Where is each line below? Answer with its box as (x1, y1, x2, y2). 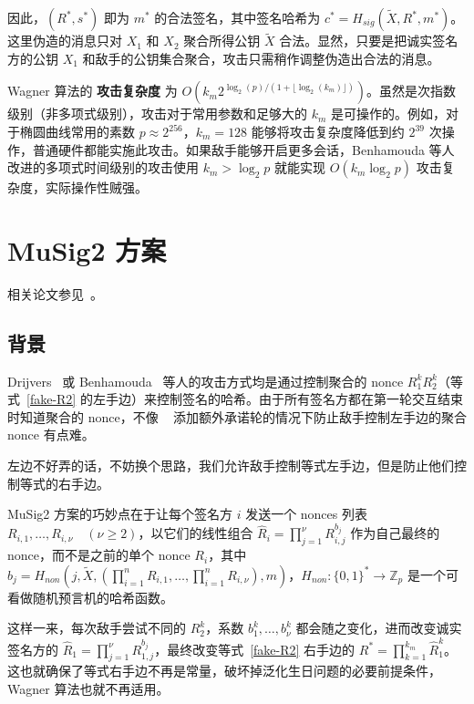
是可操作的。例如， (331, 104, 447, 123)
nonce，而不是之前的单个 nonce (7, 545, 191, 564)
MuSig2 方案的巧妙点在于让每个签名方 (7, 504, 232, 523)
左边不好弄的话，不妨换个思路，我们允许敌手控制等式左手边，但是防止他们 (7, 456, 454, 475)
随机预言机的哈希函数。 (32, 587, 173, 606)
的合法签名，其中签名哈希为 (154, 8, 321, 26)
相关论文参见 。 (7, 284, 103, 303)
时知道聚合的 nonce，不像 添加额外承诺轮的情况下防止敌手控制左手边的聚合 (7, 407, 467, 426)
